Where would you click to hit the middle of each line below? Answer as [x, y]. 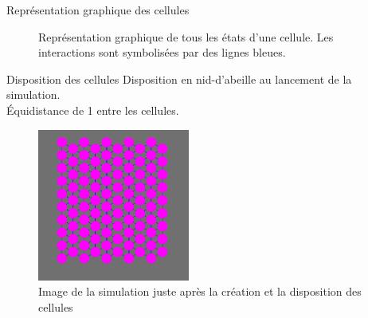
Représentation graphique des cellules [98, 10]
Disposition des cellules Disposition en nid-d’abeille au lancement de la [179, 79]
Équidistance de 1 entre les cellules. [93, 110]
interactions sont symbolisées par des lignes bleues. [162, 52]
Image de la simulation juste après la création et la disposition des [200, 291]
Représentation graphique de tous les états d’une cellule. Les [186, 36]
